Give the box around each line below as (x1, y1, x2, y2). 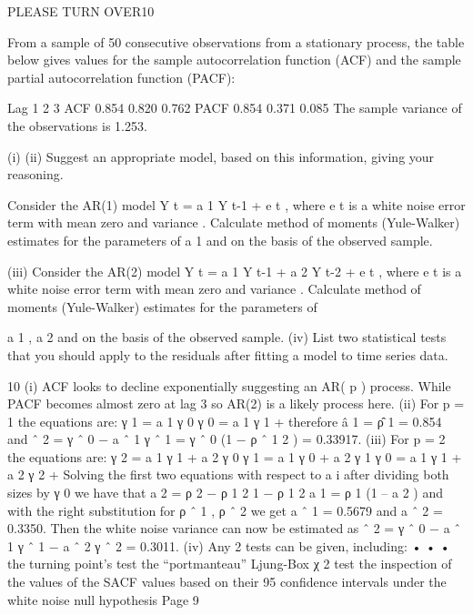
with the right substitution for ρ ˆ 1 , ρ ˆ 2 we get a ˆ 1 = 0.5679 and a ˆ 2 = (7, 500, 443, 519)
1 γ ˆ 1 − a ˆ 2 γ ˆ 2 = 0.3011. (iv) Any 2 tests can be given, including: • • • (7, 536, 450, 555)
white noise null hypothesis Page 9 (7, 590, 199, 609)
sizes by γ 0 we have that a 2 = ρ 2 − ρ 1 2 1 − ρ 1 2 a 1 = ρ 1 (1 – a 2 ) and (7, 483, 444, 502)
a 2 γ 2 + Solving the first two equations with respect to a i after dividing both (7, 465, 449, 484)
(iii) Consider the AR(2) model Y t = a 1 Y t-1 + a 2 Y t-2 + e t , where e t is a (7, 261, 462, 280)
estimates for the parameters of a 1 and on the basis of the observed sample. (7, 230, 433, 249)
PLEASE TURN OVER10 (7, 2, 155, 20)
